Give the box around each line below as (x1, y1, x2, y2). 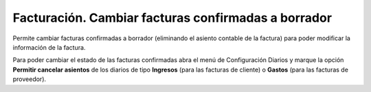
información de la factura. (12, 43, 86, 51)
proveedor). (12, 75, 47, 83)
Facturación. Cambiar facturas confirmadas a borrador (12, 10, 333, 25)
